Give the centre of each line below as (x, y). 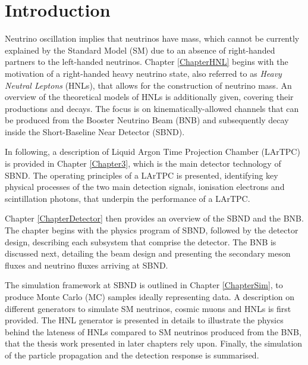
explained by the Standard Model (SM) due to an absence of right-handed (140, 50)
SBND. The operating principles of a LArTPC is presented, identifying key (142, 175)
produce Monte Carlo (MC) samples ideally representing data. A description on (150, 297)
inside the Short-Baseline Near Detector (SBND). (95, 131)
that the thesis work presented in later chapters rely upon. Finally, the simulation (154, 343)
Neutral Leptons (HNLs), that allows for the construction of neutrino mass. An (148, 85)
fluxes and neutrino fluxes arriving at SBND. (87, 265)
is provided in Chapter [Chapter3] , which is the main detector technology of (143, 163)
